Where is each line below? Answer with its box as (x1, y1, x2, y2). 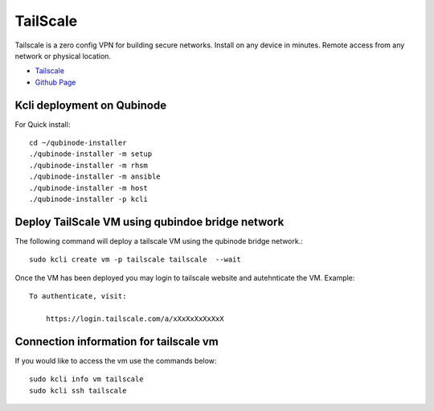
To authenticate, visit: (29, 292, 127, 301)
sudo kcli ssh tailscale (29, 386, 127, 395)
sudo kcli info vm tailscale (29, 375, 144, 384)
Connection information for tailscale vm (14, 335, 219, 348)
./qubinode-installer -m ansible (29, 172, 161, 181)
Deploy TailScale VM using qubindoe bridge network (14, 215, 285, 228)
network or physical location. (14, 51, 112, 60)
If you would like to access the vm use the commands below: (14, 356, 217, 365)
